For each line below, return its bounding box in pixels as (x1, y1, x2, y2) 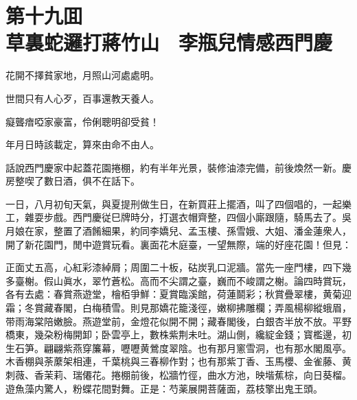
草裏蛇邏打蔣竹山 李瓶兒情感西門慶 (5, 28, 333, 56)
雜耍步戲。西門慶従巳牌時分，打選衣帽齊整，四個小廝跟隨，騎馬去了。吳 (24, 210, 352, 224)
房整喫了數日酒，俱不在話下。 (5, 174, 140, 188)
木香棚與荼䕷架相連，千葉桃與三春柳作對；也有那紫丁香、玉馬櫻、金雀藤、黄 (5, 354, 352, 368)
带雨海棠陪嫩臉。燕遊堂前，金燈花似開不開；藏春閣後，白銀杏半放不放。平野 (5, 314, 352, 328)
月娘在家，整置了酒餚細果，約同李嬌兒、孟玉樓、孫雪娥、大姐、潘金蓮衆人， (5, 224, 352, 238)
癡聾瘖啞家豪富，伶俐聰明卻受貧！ (5, 114, 159, 128)
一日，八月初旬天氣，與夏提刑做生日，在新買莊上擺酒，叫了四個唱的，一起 (5, 196, 342, 211)
